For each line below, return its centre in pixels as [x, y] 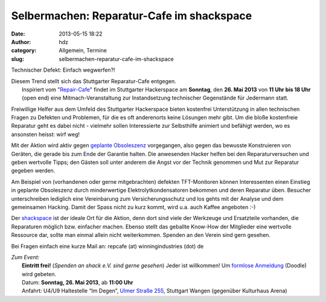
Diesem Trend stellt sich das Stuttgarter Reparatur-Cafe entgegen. [94, 81]
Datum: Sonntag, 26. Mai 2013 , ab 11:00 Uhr [78, 283]
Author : [21, 42]
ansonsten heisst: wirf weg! [45, 134]
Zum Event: [25, 257]
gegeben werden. [33, 171]
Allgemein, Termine [83, 51]
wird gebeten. [39, 274]
